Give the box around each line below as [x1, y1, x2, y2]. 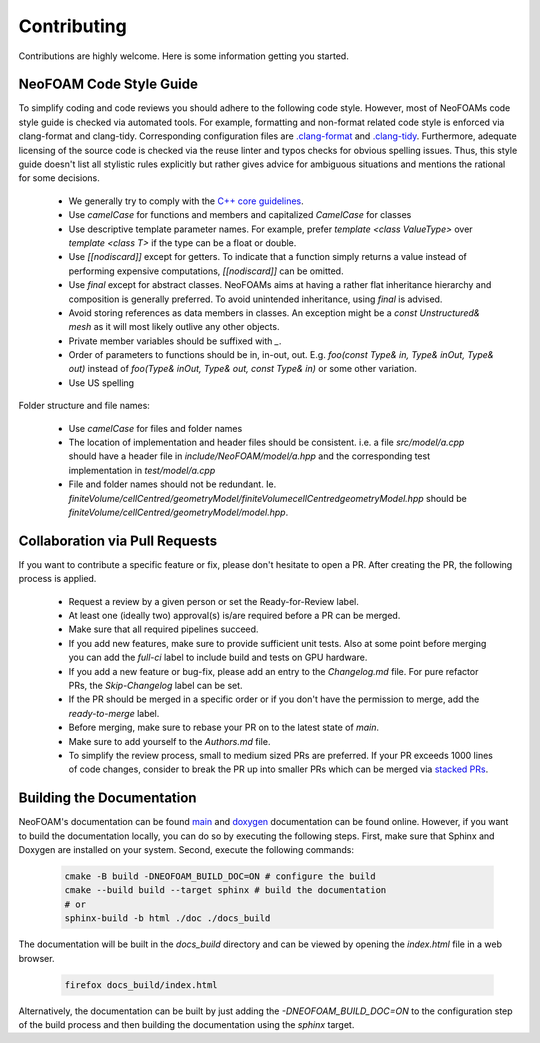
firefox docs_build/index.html [64, 979, 219, 990]
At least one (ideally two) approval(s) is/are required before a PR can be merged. [68, 610, 401, 622]
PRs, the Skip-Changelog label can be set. [68, 680, 244, 692]
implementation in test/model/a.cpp [68, 464, 216, 476]
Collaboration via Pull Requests [18, 532, 218, 549]
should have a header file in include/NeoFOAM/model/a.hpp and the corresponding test [68, 450, 430, 462]
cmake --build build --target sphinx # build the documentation [64, 885, 387, 896]
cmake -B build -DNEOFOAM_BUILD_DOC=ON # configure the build [64, 871, 376, 882]
